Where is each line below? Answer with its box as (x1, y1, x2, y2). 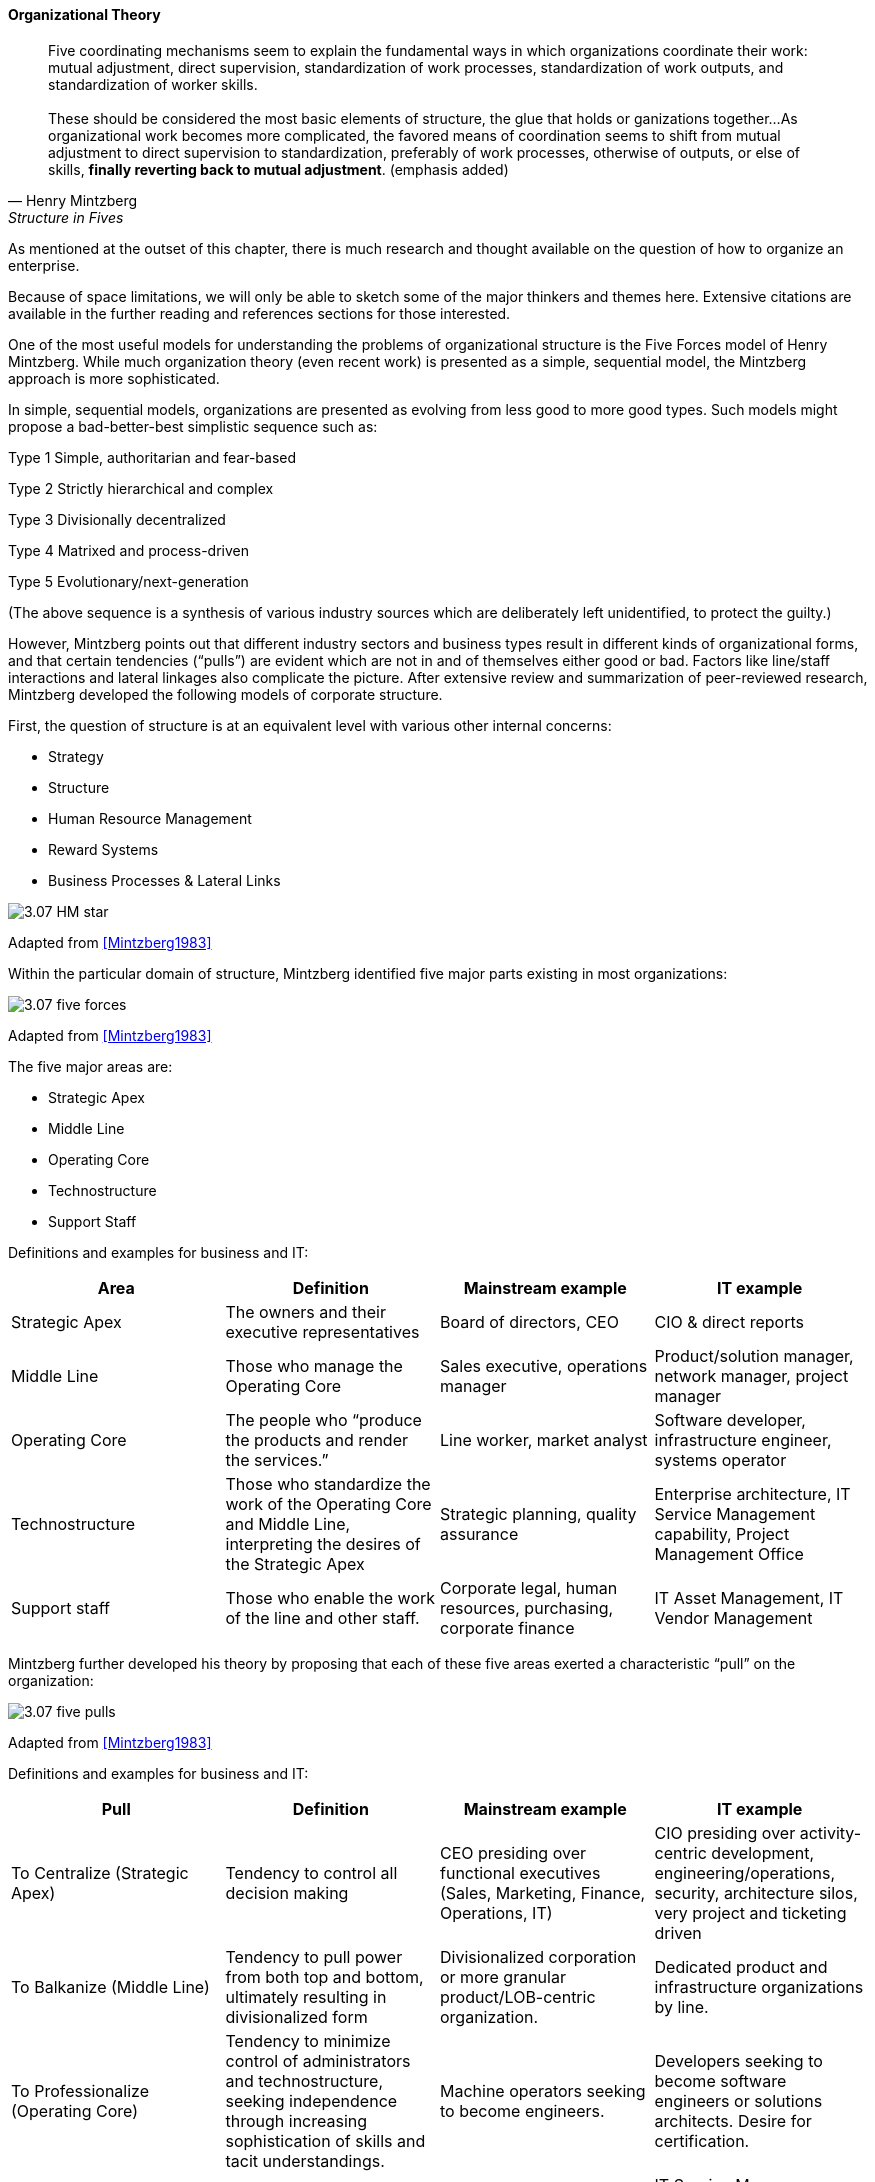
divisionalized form (225, 2006, 368, 2027)
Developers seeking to (654, 2050, 823, 2071)
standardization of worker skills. (48, 75, 258, 93)
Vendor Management (654, 1607, 813, 1628)
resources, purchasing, (440, 1597, 614, 1618)
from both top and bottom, (225, 1966, 424, 1987)
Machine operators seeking (440, 2080, 646, 2101)
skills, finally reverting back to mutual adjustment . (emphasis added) (48, 160, 509, 178)
